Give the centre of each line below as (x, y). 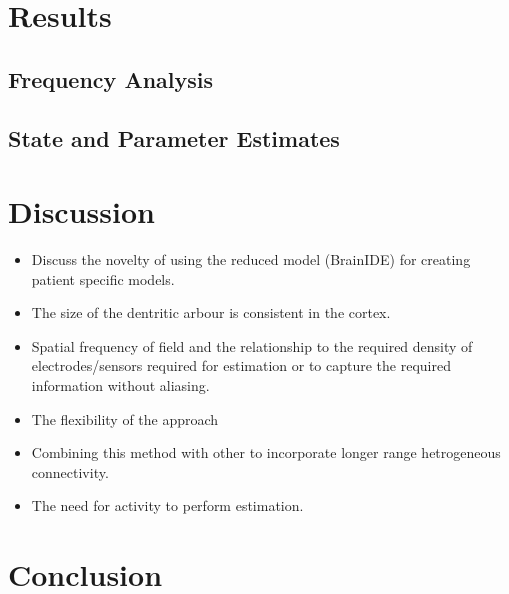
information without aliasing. (120, 385)
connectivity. (70, 471)
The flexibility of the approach (125, 418)
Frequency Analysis (111, 78)
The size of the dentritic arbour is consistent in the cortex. (211, 312)
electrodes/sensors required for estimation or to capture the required (241, 365)
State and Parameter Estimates (174, 137)
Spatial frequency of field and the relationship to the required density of (252, 345)
